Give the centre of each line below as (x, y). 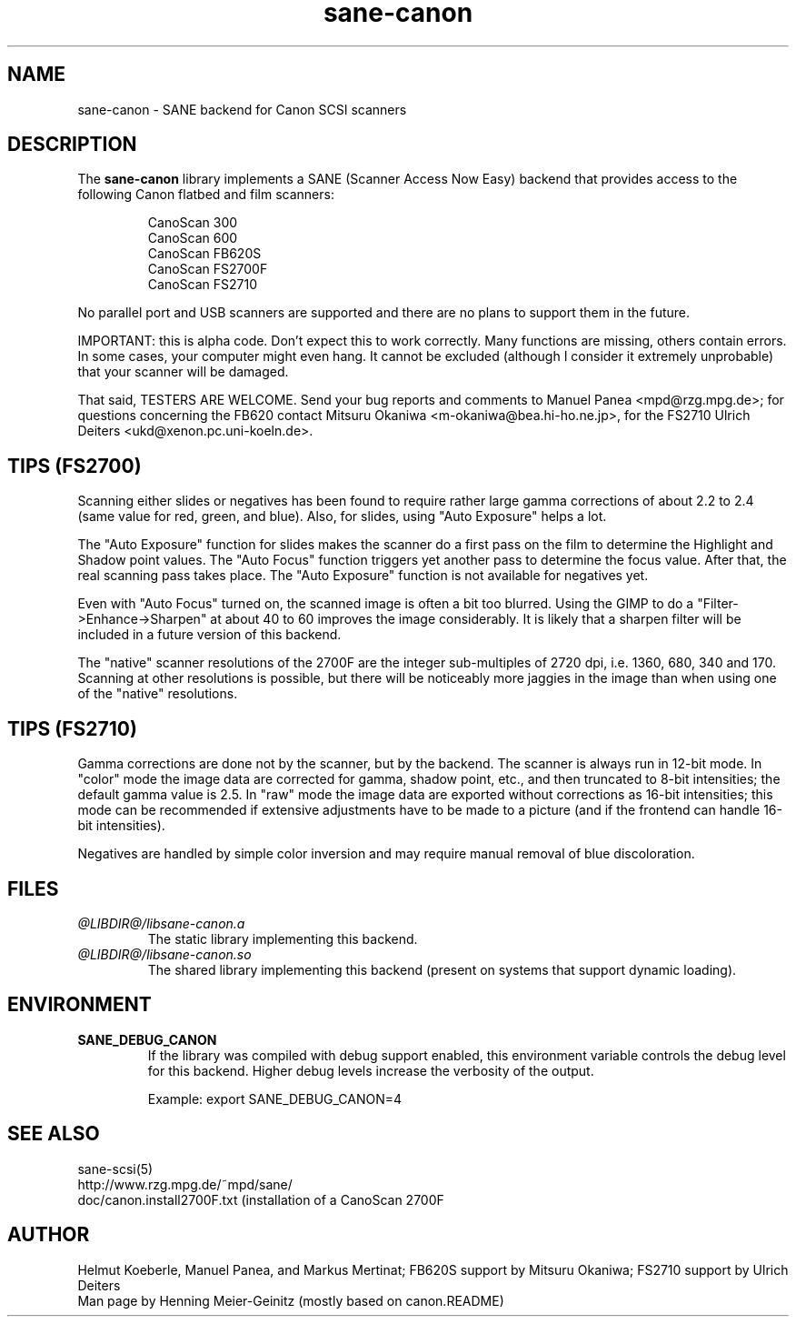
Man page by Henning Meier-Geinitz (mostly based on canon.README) (291, 1300)
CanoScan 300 (193, 223)
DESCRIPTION (72, 145)
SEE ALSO (54, 1134)
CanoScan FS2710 (202, 285)
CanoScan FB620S (204, 254)
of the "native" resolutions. (158, 694)
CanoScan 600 (193, 238)
